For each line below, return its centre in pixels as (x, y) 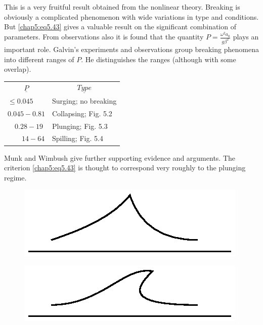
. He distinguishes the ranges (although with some (159, 59)
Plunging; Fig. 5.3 (80, 126)
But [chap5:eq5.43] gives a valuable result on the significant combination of (120, 27)
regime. (15, 177)
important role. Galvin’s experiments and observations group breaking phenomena (131, 49)
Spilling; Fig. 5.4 (77, 138)
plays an (246, 37)
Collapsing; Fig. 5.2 (82, 113)
